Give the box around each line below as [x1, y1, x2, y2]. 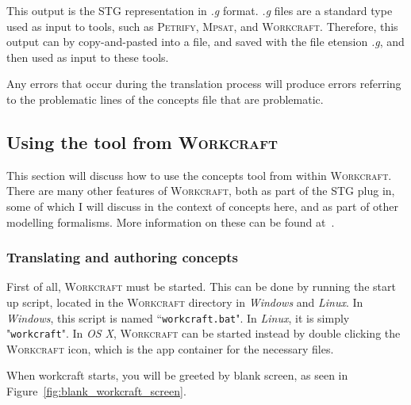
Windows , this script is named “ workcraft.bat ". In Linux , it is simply [6, 309, 350, 326]
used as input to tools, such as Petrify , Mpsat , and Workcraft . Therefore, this [6, 17, 398, 34]
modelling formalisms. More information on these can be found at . [6, 213, 335, 230]
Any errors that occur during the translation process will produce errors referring [6, 75, 401, 92]
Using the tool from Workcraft [6, 129, 278, 154]
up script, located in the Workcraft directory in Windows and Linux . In [6, 293, 363, 310]
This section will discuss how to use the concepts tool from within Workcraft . [6, 166, 392, 183]
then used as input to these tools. [6, 48, 169, 65]
